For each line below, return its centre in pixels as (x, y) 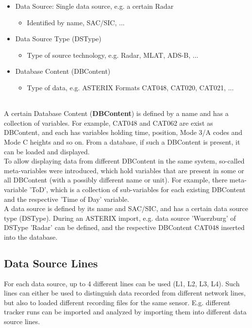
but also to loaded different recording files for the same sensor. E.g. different (117, 302)
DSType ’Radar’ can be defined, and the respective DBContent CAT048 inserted (124, 227)
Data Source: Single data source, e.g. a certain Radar (94, 6)
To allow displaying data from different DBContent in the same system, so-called (124, 161)
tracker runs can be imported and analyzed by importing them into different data (125, 312)
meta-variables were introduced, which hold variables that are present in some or (124, 170)
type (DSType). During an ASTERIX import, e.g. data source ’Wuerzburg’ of (120, 218)
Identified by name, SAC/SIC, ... (76, 22)
